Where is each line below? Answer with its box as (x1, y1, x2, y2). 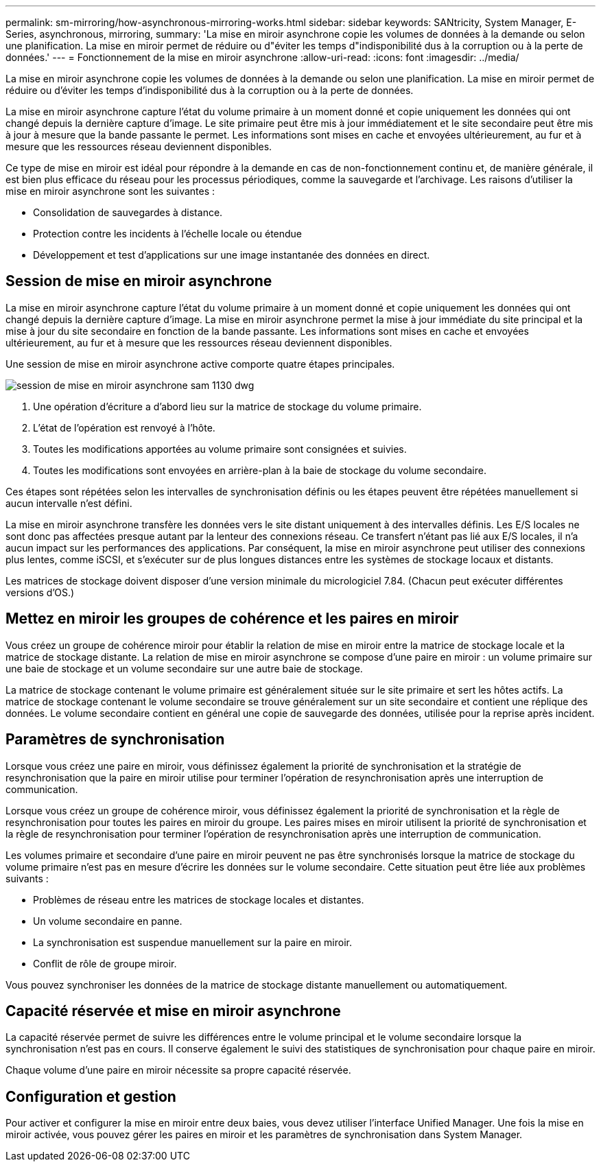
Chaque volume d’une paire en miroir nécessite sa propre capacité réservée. (5, 1064, 351, 1076)
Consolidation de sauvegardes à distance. (33, 207, 223, 218)
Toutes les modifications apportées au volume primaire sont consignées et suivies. (33, 443, 407, 455)
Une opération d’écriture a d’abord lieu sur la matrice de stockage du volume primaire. (33, 400, 422, 412)
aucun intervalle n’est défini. (5, 497, 132, 509)
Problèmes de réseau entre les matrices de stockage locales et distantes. (33, 893, 364, 906)
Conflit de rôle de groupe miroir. (33, 957, 177, 969)
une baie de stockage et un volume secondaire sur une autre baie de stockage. (5, 662, 363, 674)
